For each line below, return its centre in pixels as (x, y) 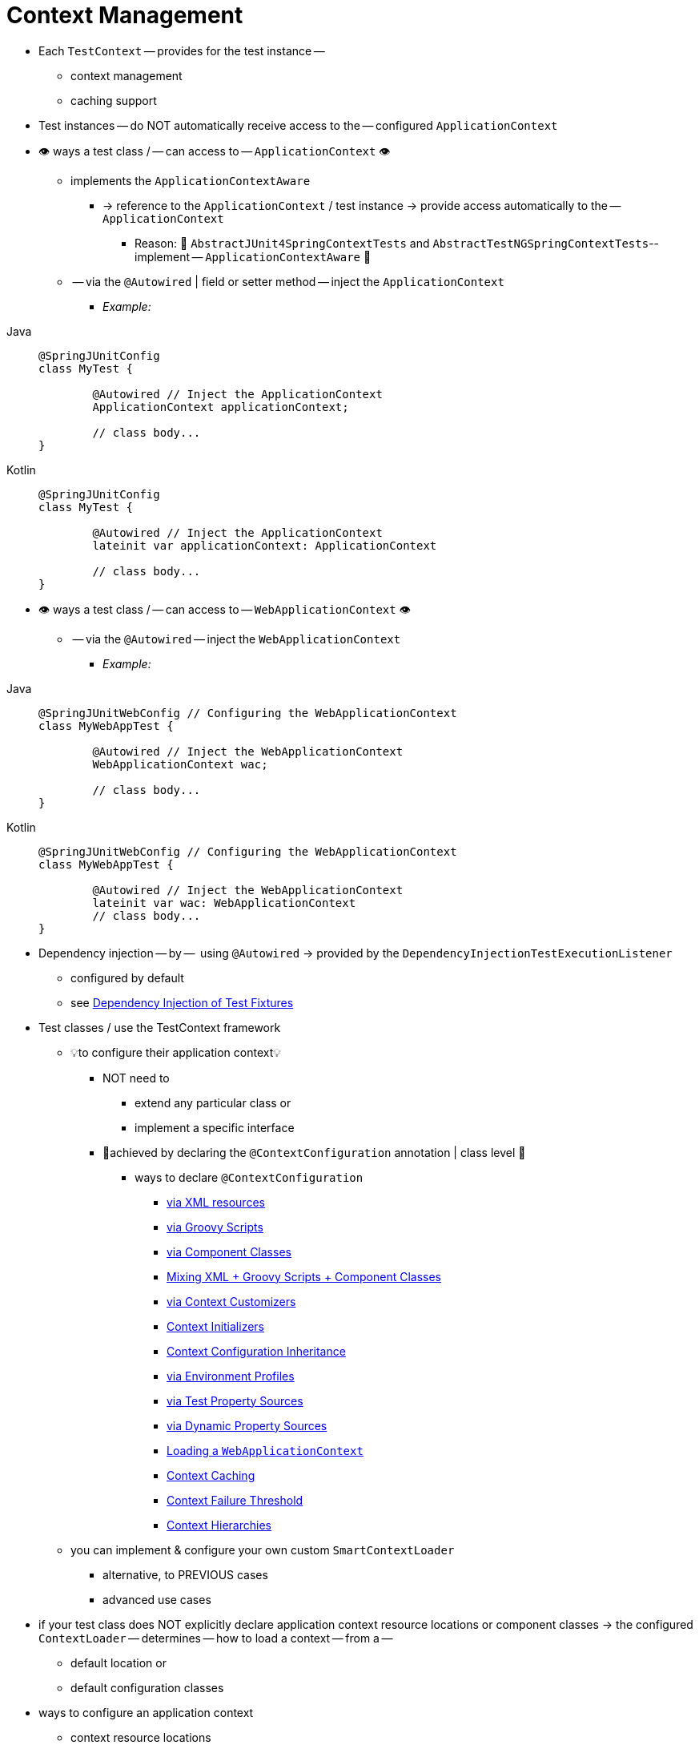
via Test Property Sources (235, 1400)
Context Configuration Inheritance (256, 1351)
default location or (119, 1662)
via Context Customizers (231, 1301)
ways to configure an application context (146, 1712)
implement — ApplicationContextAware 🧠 (253, 256)
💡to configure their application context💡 (176, 1052)
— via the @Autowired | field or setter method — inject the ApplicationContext (288, 281)
